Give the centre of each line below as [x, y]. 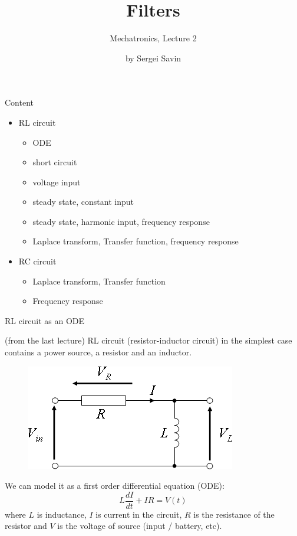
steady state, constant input [83, 202]
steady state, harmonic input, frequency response [121, 221]
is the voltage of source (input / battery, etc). [140, 526]
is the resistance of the [234, 514]
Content [19, 102]
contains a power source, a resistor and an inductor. [98, 352]
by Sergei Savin [153, 58]
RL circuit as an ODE [45, 320]
